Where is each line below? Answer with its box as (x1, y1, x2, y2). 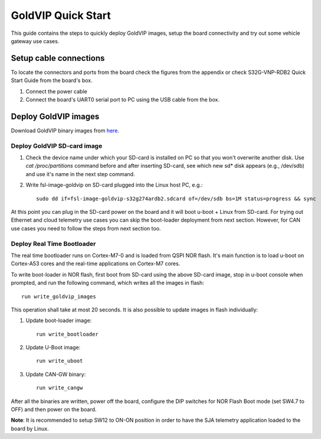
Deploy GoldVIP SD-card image (11, 142, 103, 150)
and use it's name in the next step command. (25, 170, 135, 177)
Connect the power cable (25, 87, 88, 95)
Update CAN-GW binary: (25, 370, 86, 378)
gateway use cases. (11, 37, 60, 44)
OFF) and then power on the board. (11, 406, 97, 413)
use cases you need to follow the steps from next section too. (11, 225, 161, 232)
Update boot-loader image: (25, 317, 92, 324)
